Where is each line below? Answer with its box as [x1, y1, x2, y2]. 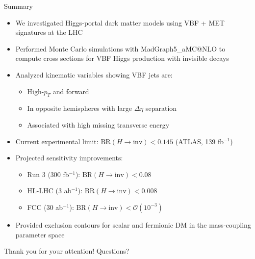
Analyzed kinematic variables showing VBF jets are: [15, 69, 173, 79]
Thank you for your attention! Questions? [4, 246, 129, 256]
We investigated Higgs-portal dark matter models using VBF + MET [15, 17, 225, 27]
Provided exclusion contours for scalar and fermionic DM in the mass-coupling [15, 219, 251, 230]
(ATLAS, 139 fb [175, 136, 224, 146]
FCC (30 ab [27, 202, 63, 212]
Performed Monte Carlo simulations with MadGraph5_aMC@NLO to [15, 43, 226, 53]
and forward [52, 86, 89, 96]
